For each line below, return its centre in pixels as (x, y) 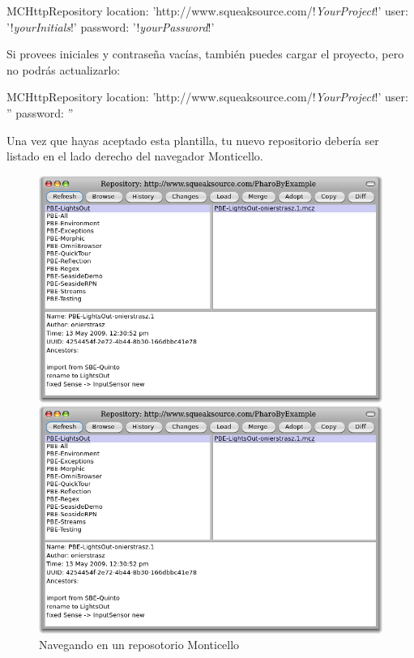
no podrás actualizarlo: (64, 69)
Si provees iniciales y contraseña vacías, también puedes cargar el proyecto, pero (205, 54)
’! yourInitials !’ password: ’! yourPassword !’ (111, 26)
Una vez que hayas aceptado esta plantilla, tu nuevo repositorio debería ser (193, 140)
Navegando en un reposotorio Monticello (139, 645)
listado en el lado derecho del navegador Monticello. (135, 156)
